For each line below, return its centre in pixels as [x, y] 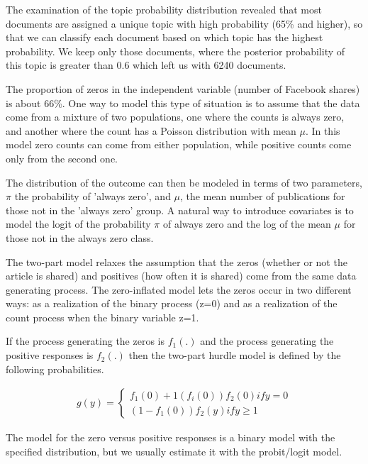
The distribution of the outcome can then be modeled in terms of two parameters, [184, 182]
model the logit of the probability [78, 224]
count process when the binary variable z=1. [102, 317]
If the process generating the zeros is [85, 341]
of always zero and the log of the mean [247, 224]
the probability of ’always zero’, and [93, 196]
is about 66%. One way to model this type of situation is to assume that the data [183, 103]
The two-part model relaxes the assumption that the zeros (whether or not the [177, 261]
